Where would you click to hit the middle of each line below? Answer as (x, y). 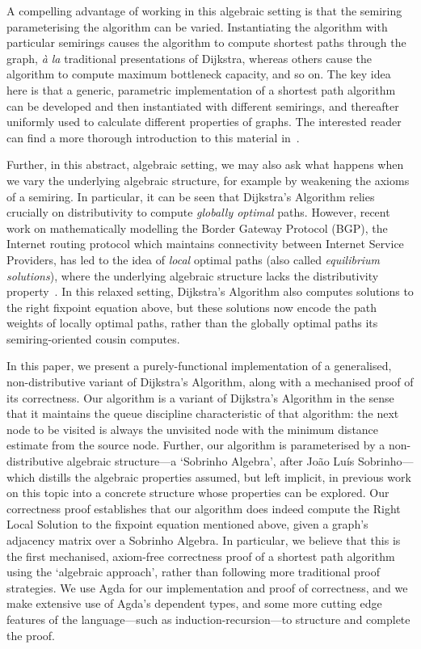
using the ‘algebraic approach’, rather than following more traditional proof (194, 572)
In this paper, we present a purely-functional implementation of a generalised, (199, 366)
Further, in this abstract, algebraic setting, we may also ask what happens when (205, 164)
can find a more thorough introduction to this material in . (153, 137)
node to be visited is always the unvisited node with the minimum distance (193, 429)
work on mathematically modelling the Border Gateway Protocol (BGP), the (197, 228)
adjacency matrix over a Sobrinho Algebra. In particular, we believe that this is (204, 540)
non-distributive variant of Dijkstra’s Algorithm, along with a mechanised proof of (210, 382)
